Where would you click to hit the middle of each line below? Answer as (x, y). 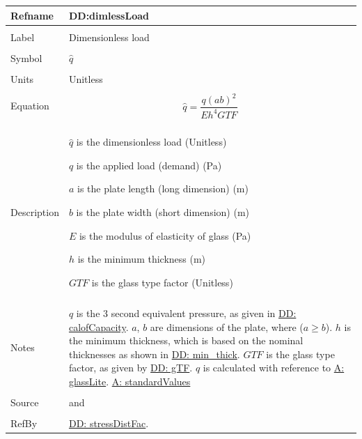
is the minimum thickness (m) (142, 259)
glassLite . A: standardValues (129, 381)
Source (25, 402)
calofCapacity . (99, 326)
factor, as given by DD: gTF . (131, 368)
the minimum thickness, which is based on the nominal (186, 340)
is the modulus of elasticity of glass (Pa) (165, 235)
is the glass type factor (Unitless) (162, 282)
